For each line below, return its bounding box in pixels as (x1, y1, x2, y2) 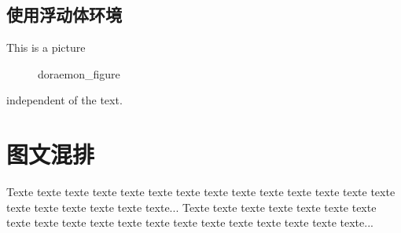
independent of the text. (6, 92, 123, 108)
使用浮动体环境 (6, 2, 122, 27)
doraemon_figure (38, 65, 120, 82)
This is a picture (6, 39, 86, 56)
